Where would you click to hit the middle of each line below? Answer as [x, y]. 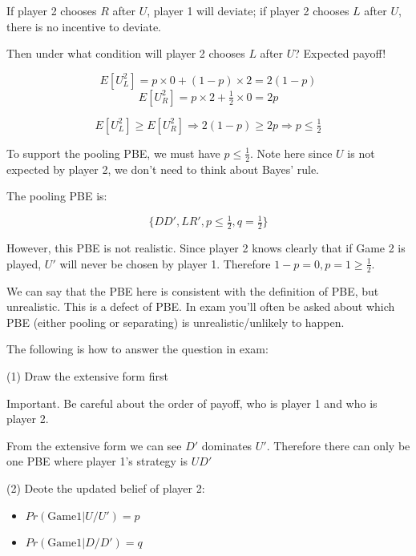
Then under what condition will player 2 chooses [126, 53]
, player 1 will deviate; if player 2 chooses [248, 10]
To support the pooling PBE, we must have [113, 153]
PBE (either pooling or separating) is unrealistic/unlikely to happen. [176, 322]
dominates [227, 445]
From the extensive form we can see [94, 445]
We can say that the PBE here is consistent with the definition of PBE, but [193, 290]
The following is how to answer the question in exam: [137, 349]
